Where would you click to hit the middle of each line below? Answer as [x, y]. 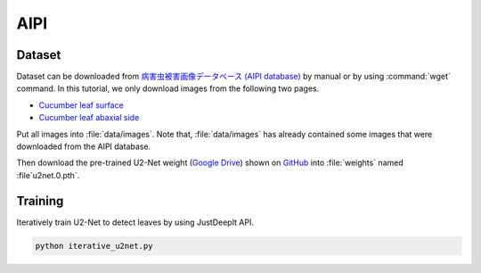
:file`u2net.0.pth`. [48, 175]
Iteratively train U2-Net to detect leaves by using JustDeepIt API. [135, 222]
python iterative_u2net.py [94, 246]
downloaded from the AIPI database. [84, 146]
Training [40, 201]
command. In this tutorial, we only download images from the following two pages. [168, 88]
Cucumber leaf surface [81, 105]
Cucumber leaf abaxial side [89, 118]
